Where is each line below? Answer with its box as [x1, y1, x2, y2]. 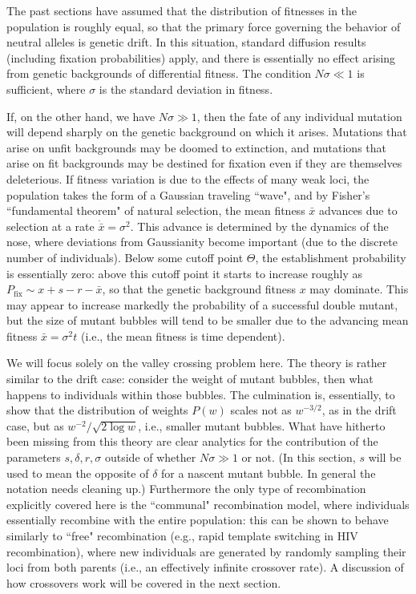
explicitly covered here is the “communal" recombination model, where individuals [6, 495, 410, 512]
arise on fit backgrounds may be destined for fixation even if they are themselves [6, 155, 402, 172]
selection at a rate [6, 217, 95, 234]
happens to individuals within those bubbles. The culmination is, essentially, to [6, 386, 395, 402]
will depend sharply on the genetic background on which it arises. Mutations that [6, 123, 407, 140]
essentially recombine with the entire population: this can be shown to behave [6, 511, 389, 528]
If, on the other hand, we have [6, 107, 155, 124]
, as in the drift [321, 402, 397, 418]
